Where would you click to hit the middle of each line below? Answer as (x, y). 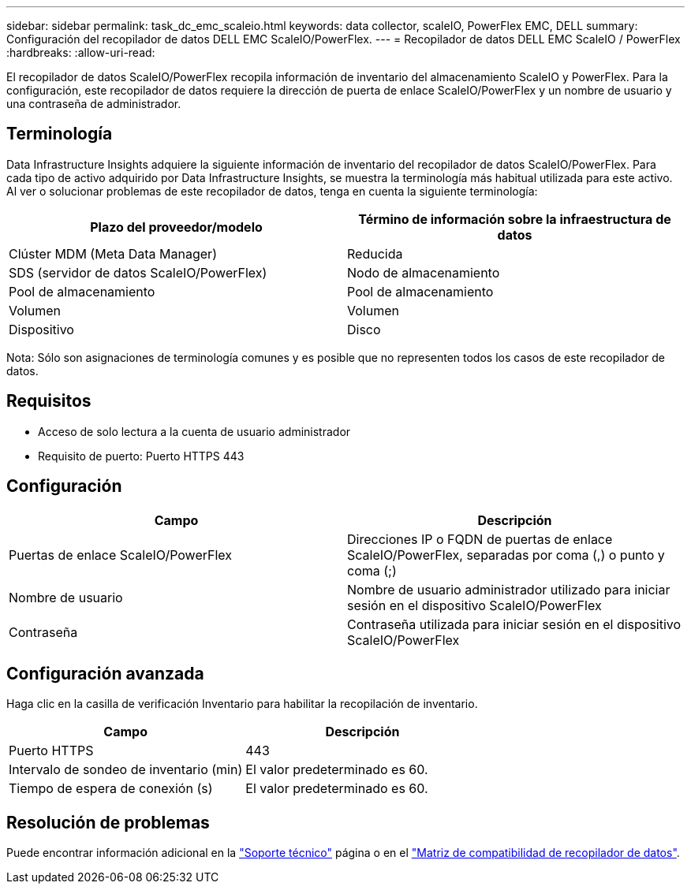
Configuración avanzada (105, 673)
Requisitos (49, 401)
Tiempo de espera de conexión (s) (111, 789)
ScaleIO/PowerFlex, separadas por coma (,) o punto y (506, 555)
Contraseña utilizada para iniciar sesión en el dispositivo (514, 624)
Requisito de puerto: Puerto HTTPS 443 (141, 456)
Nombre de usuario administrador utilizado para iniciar (509, 589)
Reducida (375, 253)
